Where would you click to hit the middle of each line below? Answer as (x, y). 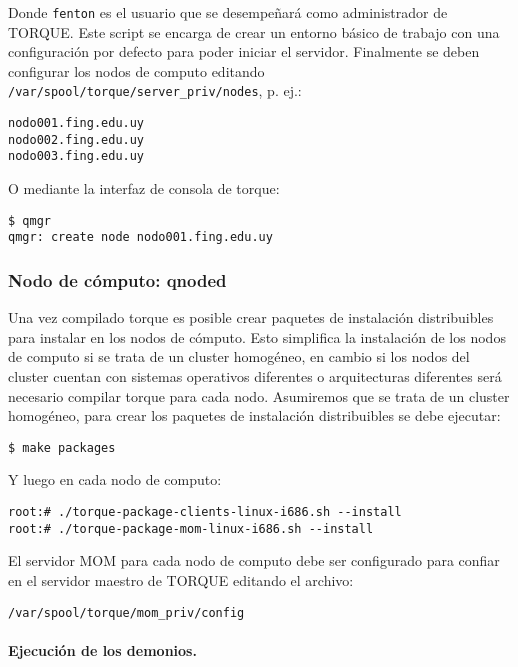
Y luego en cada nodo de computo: (115, 479)
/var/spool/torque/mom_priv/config (126, 612)
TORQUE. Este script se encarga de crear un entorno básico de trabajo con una (254, 31)
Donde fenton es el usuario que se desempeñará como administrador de (228, 12)
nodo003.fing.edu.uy (76, 156)
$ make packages (62, 447)
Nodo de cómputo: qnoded (117, 279)
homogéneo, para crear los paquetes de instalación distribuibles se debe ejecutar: (254, 415)
